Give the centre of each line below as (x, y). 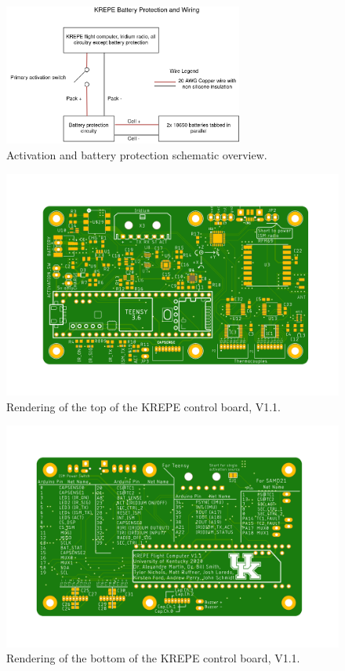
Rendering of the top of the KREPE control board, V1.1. (143, 406)
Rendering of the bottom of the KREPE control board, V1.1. (153, 658)
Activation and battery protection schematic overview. (137, 154)
